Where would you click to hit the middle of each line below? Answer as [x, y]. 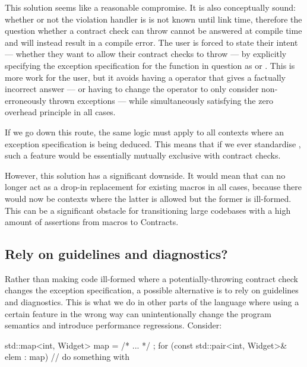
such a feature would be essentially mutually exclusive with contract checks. [143, 155]
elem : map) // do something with [67, 357]
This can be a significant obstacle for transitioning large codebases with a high [148, 210]
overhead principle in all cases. [60, 112]
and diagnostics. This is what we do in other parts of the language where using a [152, 302]
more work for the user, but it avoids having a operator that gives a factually [145, 77]
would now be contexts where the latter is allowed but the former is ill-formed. [148, 198]
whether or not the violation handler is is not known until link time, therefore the [153, 19]
